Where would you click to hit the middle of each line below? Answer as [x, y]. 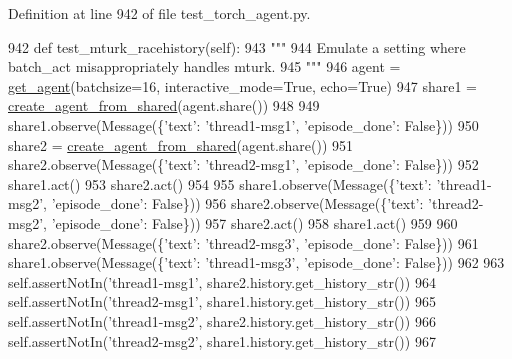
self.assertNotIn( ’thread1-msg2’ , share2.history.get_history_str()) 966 [222, 320]
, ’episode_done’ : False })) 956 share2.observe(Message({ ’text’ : [233, 203]
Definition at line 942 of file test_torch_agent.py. [159, 13]
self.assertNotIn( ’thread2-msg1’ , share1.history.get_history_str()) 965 [222, 301]
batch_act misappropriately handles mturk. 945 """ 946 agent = [204, 66]
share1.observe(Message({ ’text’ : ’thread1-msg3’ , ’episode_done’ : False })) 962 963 [256, 262]
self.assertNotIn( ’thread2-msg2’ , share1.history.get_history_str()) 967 [222, 340]
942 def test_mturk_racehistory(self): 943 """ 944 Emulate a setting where [237, 46]
